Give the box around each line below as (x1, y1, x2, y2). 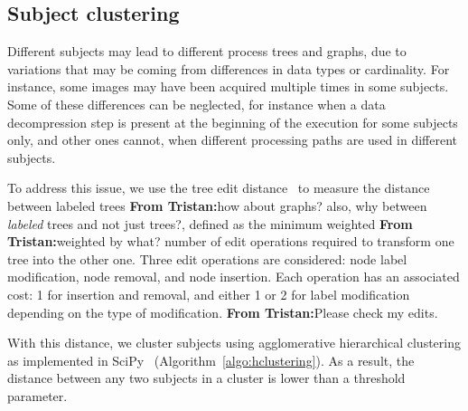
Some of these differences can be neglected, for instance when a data (7, 94, 386, 113)
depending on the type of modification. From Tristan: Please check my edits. (7, 302, 438, 321)
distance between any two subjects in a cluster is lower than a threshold (7, 368, 406, 387)
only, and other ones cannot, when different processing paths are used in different (7, 130, 457, 149)
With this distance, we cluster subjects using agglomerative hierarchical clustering (7, 333, 461, 352)
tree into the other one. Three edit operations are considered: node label (7, 249, 407, 268)
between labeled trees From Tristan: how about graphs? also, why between (7, 196, 427, 215)
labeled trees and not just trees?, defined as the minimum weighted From (7, 214, 413, 233)
